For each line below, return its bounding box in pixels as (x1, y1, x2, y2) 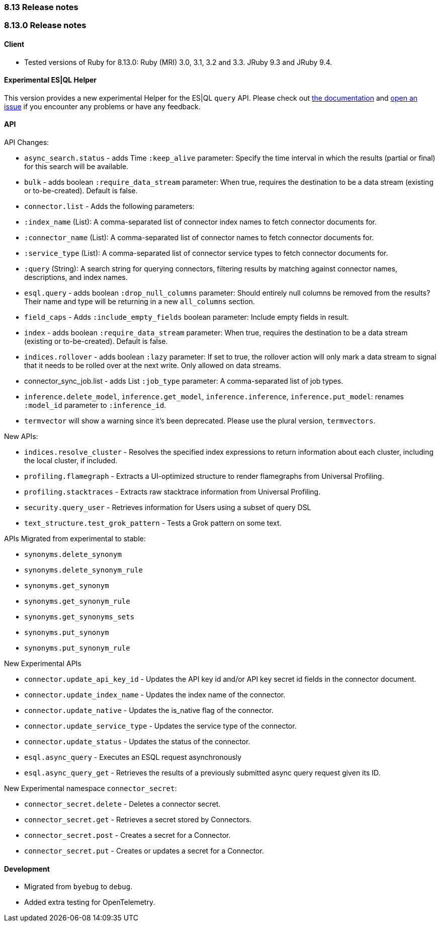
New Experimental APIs (4, 659, 81, 668)
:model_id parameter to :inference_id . (24, 401, 166, 410)
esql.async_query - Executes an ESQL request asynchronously (24, 753, 242, 762)
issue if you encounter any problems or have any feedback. (4, 102, 201, 111)
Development (4, 864, 50, 873)
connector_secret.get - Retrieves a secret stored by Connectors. (24, 815, 252, 824)
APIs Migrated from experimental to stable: (4, 534, 146, 543)
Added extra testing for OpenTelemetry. (24, 898, 155, 907)
